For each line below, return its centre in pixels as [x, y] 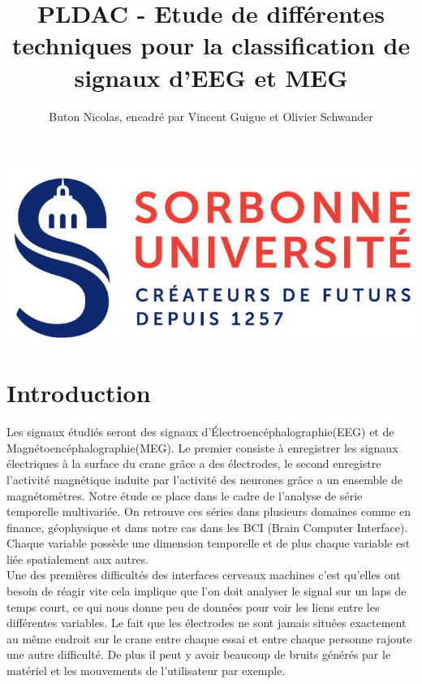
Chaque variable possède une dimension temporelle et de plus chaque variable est [209, 543]
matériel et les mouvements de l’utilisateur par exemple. [146, 671]
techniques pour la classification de [211, 45]
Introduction [79, 393]
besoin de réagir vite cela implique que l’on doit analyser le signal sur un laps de [207, 591]
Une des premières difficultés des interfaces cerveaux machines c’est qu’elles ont [204, 575]
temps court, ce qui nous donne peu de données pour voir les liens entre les [193, 606]
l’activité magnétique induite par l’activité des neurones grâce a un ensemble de [205, 479]
